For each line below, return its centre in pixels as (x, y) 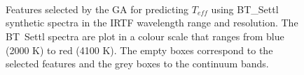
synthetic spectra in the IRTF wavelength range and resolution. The (152, 23)
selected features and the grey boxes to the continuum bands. (137, 64)
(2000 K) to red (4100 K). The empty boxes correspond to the (139, 50)
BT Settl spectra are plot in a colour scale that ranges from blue (145, 36)
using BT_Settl (245, 9)
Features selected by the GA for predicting (97, 9)
